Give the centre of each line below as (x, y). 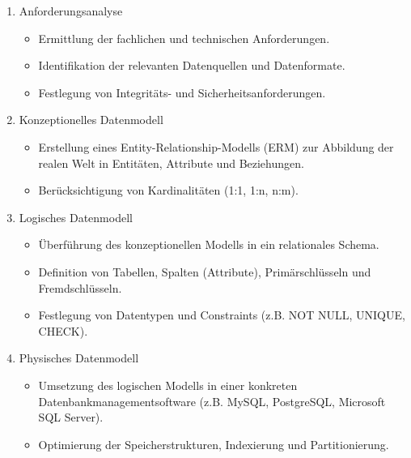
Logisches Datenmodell (76, 217)
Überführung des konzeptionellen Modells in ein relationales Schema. (209, 244)
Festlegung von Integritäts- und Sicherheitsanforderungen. (182, 92)
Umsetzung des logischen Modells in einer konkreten (168, 385)
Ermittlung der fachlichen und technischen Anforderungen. (184, 38)
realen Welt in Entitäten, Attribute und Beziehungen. (171, 163)
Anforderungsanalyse (71, 11)
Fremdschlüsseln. (80, 287)
